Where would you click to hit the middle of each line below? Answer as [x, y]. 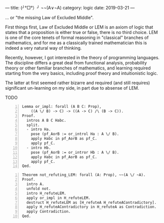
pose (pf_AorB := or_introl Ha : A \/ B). [75, 134]
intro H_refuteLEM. [46, 193]
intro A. [35, 184]
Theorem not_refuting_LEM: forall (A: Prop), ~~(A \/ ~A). [84, 175]
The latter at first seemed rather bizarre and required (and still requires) [78, 83]
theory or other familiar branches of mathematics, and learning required [78, 68]
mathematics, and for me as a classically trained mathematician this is [76, 43]
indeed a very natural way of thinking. [44, 48]
